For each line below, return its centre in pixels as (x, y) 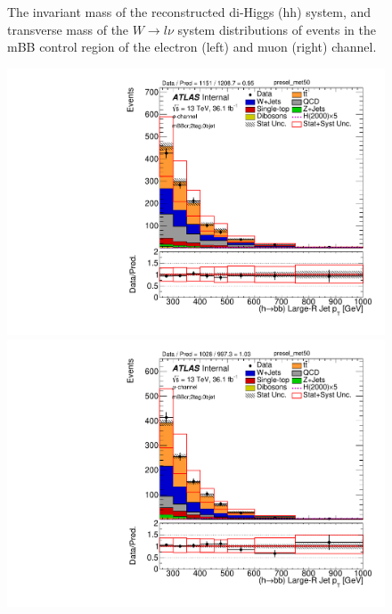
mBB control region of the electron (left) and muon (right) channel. (192, 47)
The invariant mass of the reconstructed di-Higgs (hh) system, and (189, 12)
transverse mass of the (68, 29)
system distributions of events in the (277, 29)
